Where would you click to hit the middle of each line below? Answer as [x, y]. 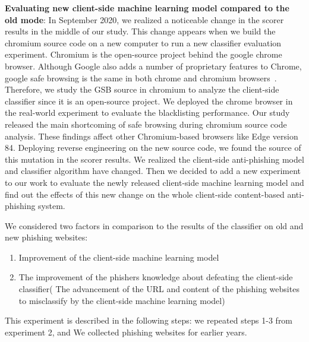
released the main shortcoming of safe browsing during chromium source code [146, 124]
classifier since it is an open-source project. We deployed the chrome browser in [149, 101]
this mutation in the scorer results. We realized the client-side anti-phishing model [154, 159]
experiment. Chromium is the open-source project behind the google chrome [144, 54]
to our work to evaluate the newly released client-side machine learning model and [154, 182]
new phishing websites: [46, 237]
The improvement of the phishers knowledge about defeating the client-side [156, 277]
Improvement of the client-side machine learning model [119, 257]
